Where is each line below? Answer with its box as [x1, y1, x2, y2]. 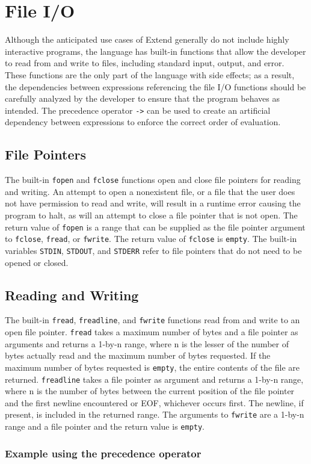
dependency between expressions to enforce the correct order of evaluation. [5, 116, 281, 128]
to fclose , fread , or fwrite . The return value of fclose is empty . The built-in [5, 232, 297, 245]
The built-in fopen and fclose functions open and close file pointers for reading [5, 173, 301, 186]
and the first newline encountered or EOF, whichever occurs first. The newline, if [5, 396, 304, 409]
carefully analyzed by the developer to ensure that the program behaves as [5, 92, 280, 105]
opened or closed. [5, 256, 69, 268]
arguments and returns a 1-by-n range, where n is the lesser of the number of [5, 337, 289, 350]
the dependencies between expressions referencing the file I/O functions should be [5, 80, 306, 93]
